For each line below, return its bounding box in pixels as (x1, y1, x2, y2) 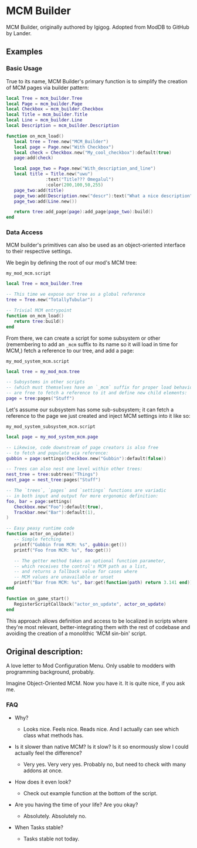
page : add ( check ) (13, 155, 54, 161)
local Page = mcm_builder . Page (6, 101, 83, 107)
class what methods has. (23, 732, 84, 739)
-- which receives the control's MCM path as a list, (13, 563, 148, 569)
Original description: (6, 647, 83, 657)
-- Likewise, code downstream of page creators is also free (6, 444, 159, 450)
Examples (6, 47, 43, 57)
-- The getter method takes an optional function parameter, (13, 558, 167, 564)
